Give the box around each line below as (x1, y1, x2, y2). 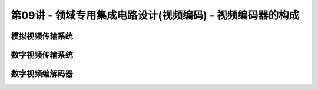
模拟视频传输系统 (11, 31, 73, 41)
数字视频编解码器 (11, 69, 73, 79)
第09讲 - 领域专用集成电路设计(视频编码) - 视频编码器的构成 (11, 9, 300, 22)
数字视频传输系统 (11, 50, 73, 60)
